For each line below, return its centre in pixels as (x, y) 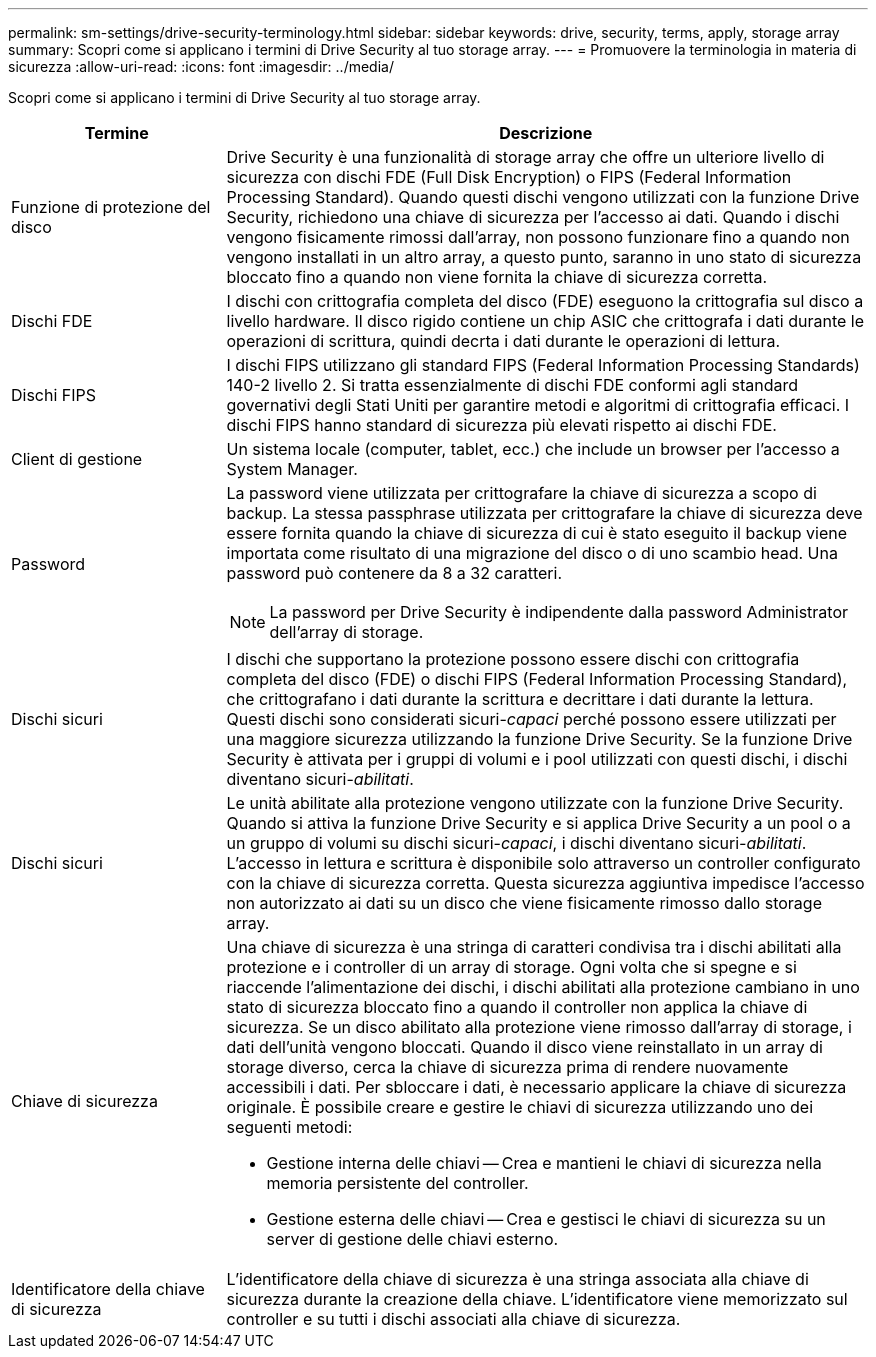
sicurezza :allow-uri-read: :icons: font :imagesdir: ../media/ (201, 66)
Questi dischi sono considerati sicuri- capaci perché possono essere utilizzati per (531, 719)
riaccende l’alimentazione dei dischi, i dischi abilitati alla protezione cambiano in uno (543, 987)
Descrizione (546, 133)
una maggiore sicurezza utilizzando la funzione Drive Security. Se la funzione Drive (539, 739)
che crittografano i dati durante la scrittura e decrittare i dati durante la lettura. (520, 699)
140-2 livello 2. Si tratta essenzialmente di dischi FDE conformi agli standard (512, 385)
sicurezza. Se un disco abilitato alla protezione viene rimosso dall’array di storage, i (539, 1027)
